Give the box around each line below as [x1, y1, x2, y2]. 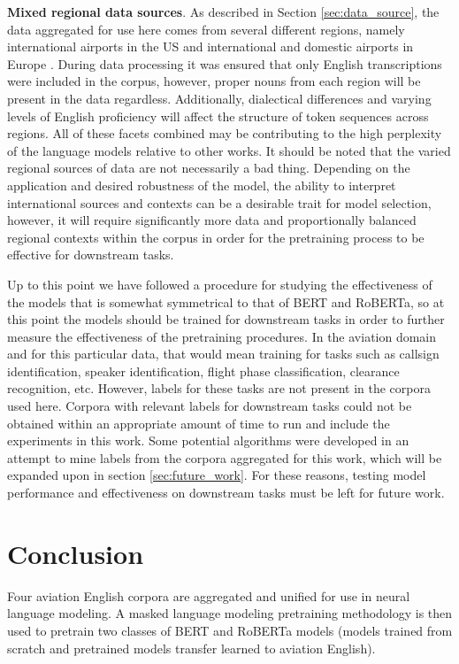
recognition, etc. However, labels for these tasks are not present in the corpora [7, 379, 431, 398]
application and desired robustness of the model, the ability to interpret [7, 175, 396, 194]
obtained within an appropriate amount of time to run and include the [7, 413, 390, 432]
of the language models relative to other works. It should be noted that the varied [7, 141, 451, 159]
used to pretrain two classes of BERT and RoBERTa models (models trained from [7, 621, 453, 639]
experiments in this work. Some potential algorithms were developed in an [7, 431, 409, 450]
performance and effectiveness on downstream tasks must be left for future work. [7, 483, 445, 502]
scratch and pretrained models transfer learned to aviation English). [7, 638, 376, 657]
